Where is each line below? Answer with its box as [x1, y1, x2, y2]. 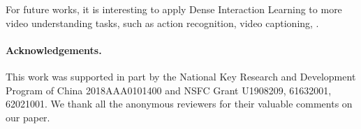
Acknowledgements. [6, 42, 102, 57]
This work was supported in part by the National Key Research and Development [6, 69, 356, 83]
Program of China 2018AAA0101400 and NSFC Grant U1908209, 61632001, [6, 83, 332, 97]
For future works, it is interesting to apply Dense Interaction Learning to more [6, 2, 342, 16]
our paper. [6, 110, 50, 124]
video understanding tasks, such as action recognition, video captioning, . [6, 15, 319, 30]
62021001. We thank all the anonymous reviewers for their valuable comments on [6, 96, 353, 111]
